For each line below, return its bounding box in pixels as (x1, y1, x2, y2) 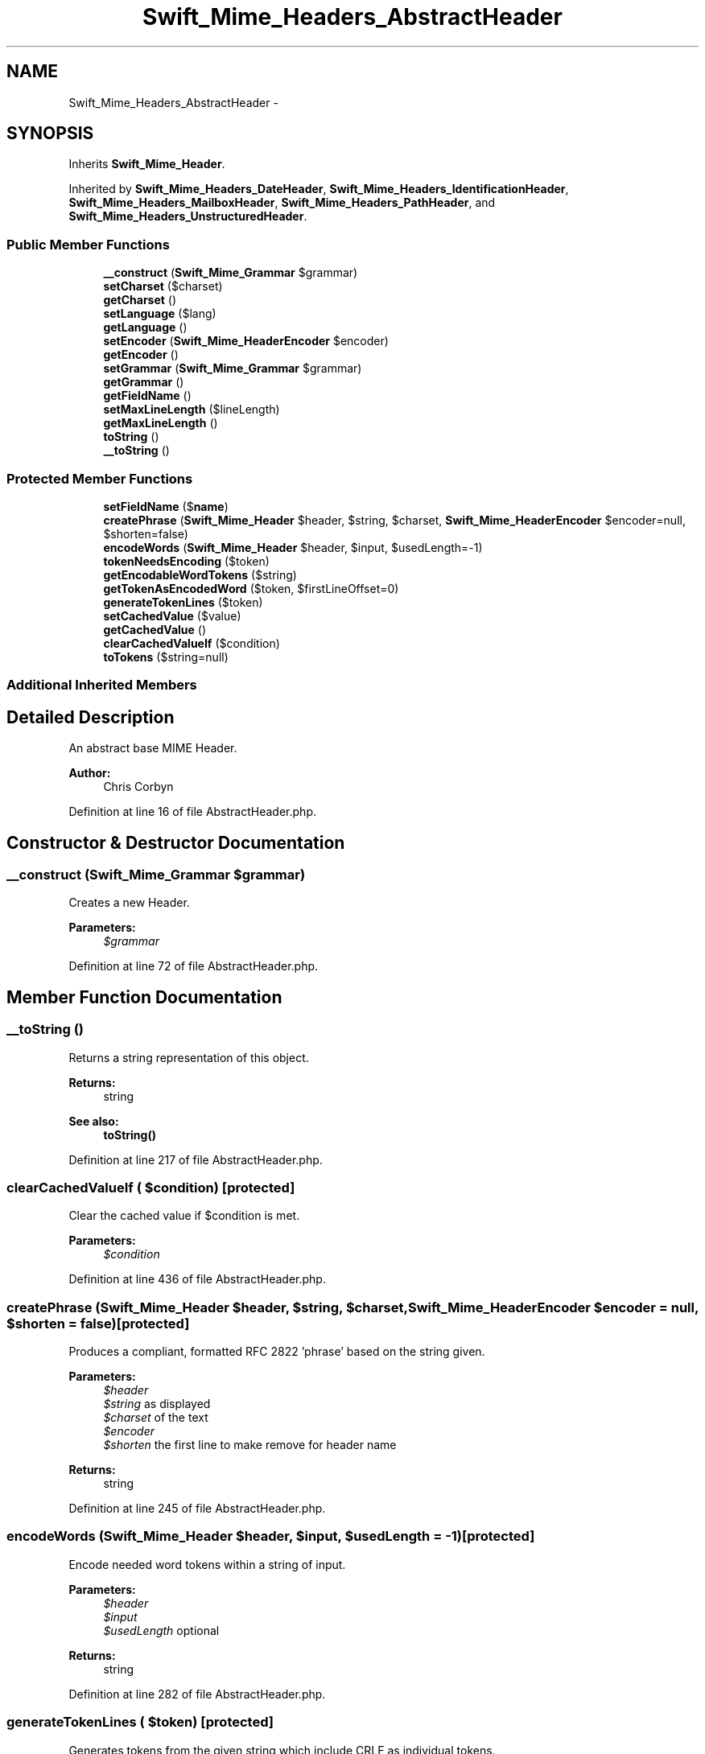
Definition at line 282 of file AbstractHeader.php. (68, 1686, 326, 1701)
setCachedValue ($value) (103, 608, 241, 623)
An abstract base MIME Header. (68, 741, 237, 756)
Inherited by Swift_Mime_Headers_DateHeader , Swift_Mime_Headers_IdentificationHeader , (68, 182, 569, 196)
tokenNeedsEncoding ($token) (103, 554, 270, 568)
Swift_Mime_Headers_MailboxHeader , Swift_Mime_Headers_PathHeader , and (68, 196, 496, 210)
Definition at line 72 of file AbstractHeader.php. (68, 959, 319, 974)
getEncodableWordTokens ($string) (103, 567, 297, 582)
